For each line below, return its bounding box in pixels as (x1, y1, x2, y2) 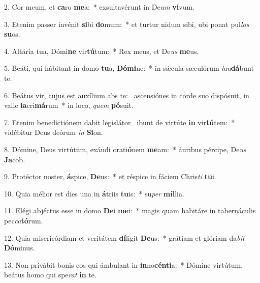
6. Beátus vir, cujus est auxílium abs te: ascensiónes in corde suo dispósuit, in (4, 90, 249, 100)
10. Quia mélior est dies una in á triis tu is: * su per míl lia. (4, 188, 184, 199)
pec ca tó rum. (4, 215, 43, 225)
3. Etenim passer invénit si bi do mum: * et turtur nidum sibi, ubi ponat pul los (4, 18, 249, 29)
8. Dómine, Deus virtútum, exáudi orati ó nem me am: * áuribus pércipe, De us (4, 144, 246, 154)
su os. (4, 29, 20, 39)
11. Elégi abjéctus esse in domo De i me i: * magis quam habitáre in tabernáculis (4, 205, 256, 216)
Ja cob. (4, 154, 25, 164)
